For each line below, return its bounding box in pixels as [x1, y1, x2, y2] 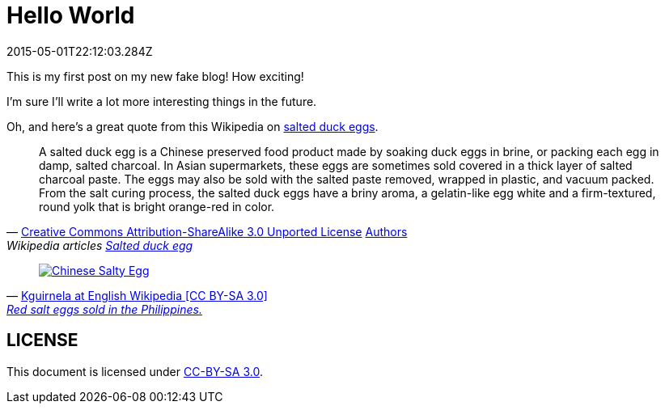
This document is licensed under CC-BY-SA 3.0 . [6, 364, 263, 378]
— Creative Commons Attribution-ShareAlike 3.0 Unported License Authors [6, 224, 408, 239]
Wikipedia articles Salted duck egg [6, 238, 193, 252]
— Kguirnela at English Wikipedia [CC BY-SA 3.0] [6, 288, 268, 302]
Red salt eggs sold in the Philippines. [6, 302, 202, 316]
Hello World [6, 2, 135, 29]
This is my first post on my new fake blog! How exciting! [6, 69, 304, 83]
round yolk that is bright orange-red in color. [39, 199, 275, 213]
